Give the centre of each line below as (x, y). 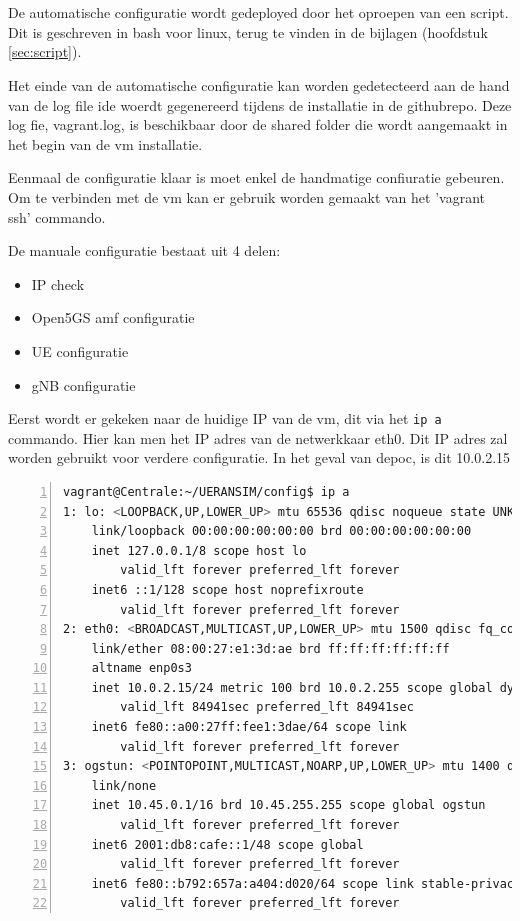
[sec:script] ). (45, 51)
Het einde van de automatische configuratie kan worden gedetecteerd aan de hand (259, 84)
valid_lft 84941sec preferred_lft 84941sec (267, 707)
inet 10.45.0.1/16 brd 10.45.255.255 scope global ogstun (288, 805)
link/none (124, 785)
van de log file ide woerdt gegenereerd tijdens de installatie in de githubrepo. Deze (260, 104)
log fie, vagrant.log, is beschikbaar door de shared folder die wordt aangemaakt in (258, 124)
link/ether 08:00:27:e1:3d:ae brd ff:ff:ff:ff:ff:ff (270, 648)
